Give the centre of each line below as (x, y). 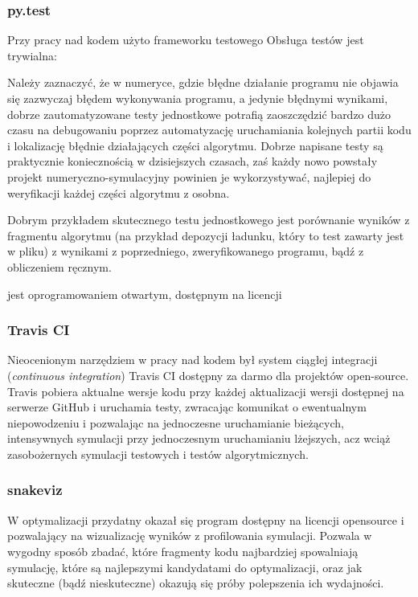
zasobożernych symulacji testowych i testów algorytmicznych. (158, 454)
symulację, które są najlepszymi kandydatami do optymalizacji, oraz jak (185, 567)
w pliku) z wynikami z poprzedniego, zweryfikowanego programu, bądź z (186, 251)
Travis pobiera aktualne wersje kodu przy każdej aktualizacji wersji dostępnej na (206, 391)
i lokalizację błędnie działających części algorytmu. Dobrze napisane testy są (195, 145)
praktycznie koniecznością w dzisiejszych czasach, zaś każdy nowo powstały (193, 161)
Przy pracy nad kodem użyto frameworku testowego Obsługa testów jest (186, 40)
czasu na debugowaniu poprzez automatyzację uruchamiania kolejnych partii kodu (209, 130)
